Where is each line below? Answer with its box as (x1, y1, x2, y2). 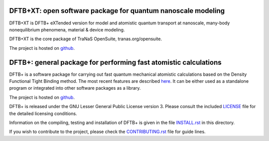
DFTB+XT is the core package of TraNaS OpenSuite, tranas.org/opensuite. (9, 36, 162, 42)
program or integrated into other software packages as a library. (9, 85, 141, 91)
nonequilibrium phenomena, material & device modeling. (9, 26, 125, 32)
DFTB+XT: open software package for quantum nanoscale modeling (9, 6, 225, 15)
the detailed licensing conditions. (9, 110, 77, 117)
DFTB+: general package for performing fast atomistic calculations (9, 58, 222, 67)
